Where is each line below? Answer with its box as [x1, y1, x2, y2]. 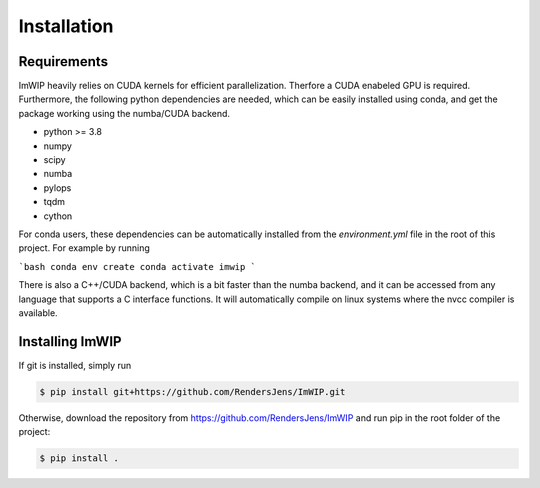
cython [43, 210, 73, 222]
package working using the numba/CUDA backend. [18, 107, 230, 119]
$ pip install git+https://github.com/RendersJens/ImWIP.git [39, 386, 346, 397]
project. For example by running [18, 242, 150, 254]
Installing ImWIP [18, 333, 122, 350]
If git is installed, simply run [18, 359, 132, 371]
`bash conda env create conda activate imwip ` [18, 261, 257, 272]
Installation [18, 15, 114, 37]
